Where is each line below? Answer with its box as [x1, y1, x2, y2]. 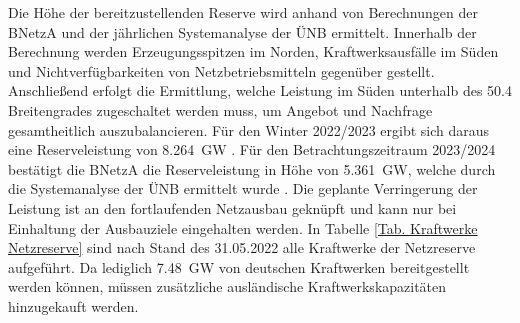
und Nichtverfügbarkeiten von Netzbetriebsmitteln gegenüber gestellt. [8, 60, 435, 81]
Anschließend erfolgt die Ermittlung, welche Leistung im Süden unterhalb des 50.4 [8, 80, 512, 101]
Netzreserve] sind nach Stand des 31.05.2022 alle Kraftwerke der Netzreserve [8, 237, 476, 258]
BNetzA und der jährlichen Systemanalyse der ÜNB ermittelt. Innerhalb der [8, 21, 477, 42]
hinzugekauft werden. [8, 295, 139, 316]
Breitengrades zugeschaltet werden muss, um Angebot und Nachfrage [8, 99, 433, 120]
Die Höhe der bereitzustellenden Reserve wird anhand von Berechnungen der [8, 2, 478, 22]
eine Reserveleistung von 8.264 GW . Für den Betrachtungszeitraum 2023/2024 [8, 139, 496, 160]
